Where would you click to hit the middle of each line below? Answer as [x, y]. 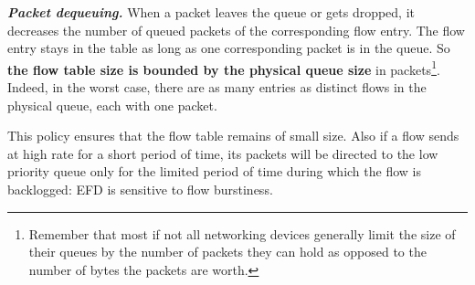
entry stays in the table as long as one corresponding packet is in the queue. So [229, 48]
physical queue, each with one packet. [112, 105]
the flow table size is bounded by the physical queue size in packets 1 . [224, 68]
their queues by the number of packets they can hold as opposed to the [227, 252]
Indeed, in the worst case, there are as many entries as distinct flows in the [217, 87]
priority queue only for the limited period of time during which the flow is [214, 171]
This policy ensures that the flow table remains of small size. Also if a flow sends [233, 136]
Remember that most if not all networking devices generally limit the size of [242, 233]
